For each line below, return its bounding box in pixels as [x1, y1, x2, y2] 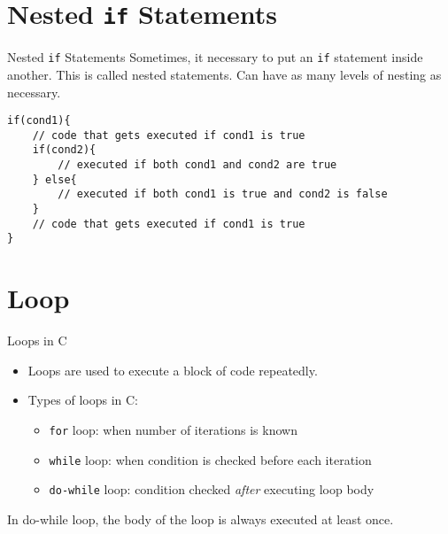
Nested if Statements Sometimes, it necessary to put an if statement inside [7, 48, 423, 66]
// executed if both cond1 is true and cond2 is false [58, 188, 388, 201]
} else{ [32, 173, 77, 186]
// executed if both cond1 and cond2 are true [58, 159, 337, 172]
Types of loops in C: [27, 391, 139, 409]
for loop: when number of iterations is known [49, 420, 297, 438]
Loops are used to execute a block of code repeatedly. [27, 360, 318, 379]
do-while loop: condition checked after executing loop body [49, 480, 375, 499]
